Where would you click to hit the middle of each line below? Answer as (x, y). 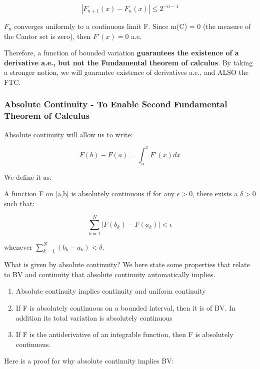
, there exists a (215, 193)
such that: (19, 203)
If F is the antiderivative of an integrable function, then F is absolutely (124, 334)
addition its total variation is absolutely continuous (94, 317)
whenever (18, 246)
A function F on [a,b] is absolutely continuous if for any (89, 193)
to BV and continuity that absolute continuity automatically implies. (110, 274)
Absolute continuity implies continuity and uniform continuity (111, 291)
